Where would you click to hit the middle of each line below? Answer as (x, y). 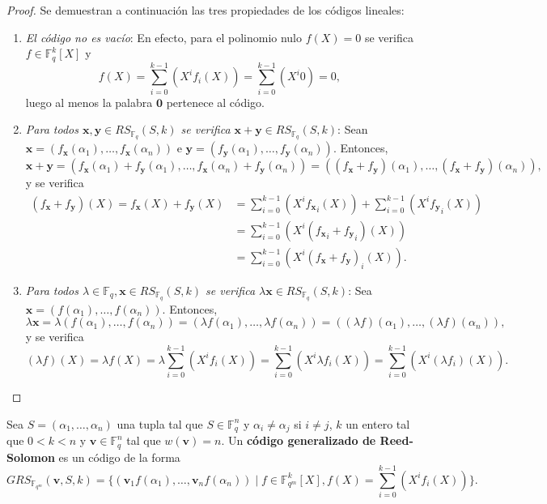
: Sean (353, 129)
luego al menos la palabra (89, 102)
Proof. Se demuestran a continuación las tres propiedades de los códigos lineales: (206, 10)
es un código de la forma (119, 457)
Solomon (31, 457)
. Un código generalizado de (299, 440)
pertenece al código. (216, 102)
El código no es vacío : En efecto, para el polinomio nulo (164, 37)
